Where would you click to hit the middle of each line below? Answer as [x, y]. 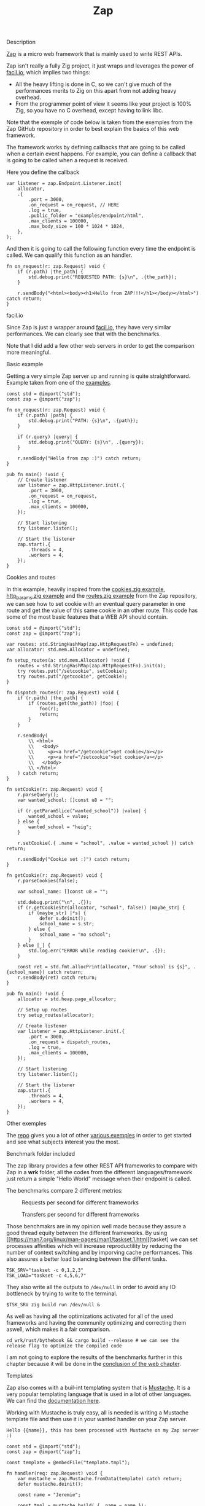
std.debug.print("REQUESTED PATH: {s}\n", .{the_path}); [102, 277]
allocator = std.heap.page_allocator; [67, 999]
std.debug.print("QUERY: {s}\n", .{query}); [86, 442]
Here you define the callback [43, 172]
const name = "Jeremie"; [49, 1495]
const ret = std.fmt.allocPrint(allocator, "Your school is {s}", [104, 967]
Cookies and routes [31, 578]
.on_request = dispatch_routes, [70, 1042]
